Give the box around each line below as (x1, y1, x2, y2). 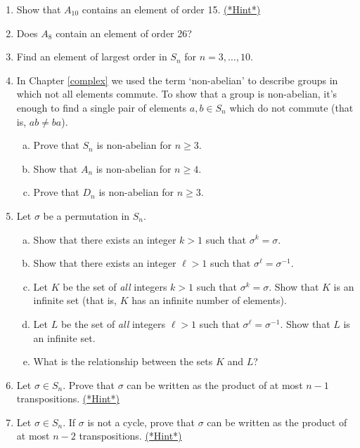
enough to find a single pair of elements (16, 100, 187, 114)
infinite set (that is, (33, 293, 117, 308)
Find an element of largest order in (16, 49, 167, 64)
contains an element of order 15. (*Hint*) (82, 2, 261, 16)
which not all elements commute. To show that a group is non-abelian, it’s (16, 86, 337, 101)
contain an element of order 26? (56, 25, 192, 40)
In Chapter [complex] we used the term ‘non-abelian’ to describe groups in (16, 72, 338, 87)
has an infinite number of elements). (131, 293, 287, 308)
